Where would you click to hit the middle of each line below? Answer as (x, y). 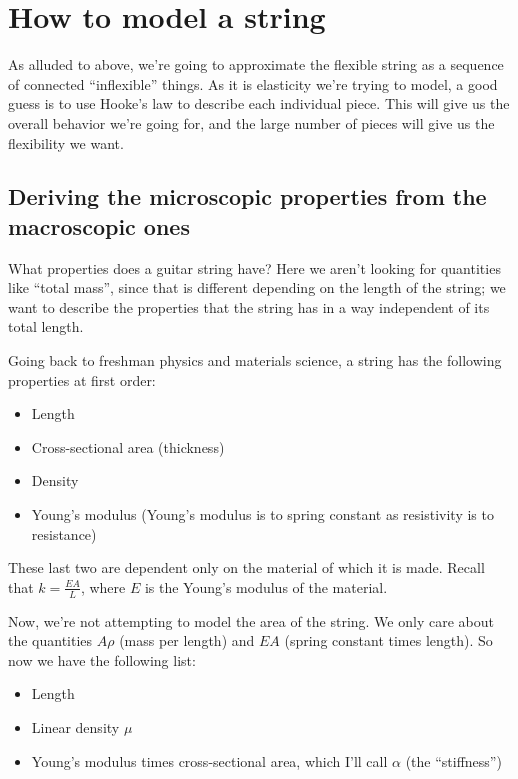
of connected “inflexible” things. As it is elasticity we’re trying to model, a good (253, 83)
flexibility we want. (66, 142)
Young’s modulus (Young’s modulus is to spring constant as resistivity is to (262, 514)
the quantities (50, 640)
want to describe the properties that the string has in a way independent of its (249, 306)
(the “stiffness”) (453, 760)
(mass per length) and (187, 640)
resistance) (64, 533)
